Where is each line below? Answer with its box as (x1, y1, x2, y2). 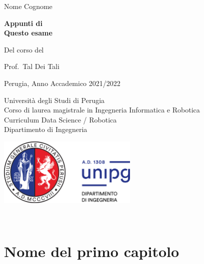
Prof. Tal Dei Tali (4, 61, 59, 71)
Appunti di (4, 17, 42, 28)
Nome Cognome (4, 1, 52, 11)
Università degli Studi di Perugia (4, 94, 105, 105)
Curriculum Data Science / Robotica (4, 114, 117, 124)
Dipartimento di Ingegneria (4, 124, 87, 134)
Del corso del (4, 44, 44, 54)
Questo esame (4, 27, 52, 38)
